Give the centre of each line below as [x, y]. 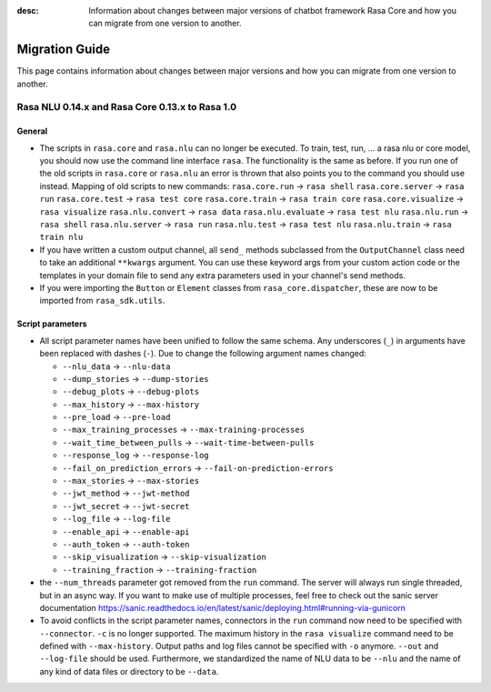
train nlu [61, 237]
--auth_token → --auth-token [126, 544]
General [32, 131]
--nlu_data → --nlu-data [116, 366]
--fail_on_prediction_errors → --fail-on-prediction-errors [198, 467]
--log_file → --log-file [116, 519]
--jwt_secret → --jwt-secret [126, 506]
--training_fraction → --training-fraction [160, 569]
